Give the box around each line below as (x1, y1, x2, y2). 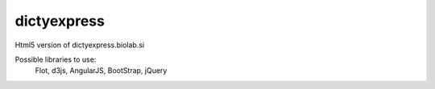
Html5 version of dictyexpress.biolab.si (14, 40, 145, 50)
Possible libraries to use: (14, 55, 97, 64)
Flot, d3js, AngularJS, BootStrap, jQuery (35, 66, 168, 75)
